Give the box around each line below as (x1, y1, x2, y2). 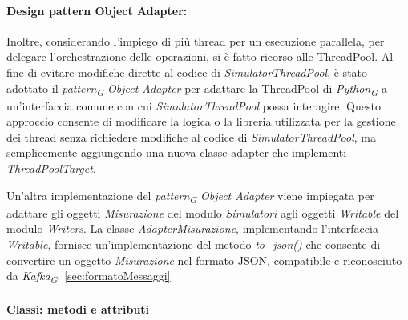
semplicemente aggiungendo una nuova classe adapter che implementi (6, 144, 347, 161)
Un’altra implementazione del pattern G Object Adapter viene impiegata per (6, 186, 374, 206)
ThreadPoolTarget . (6, 160, 96, 177)
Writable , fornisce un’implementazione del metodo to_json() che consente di (6, 235, 381, 252)
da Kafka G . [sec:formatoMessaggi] (6, 267, 171, 286)
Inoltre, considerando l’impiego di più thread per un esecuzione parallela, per (6, 32, 385, 49)
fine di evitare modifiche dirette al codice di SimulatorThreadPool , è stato (6, 63, 368, 80)
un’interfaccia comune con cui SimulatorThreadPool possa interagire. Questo (6, 97, 381, 114)
